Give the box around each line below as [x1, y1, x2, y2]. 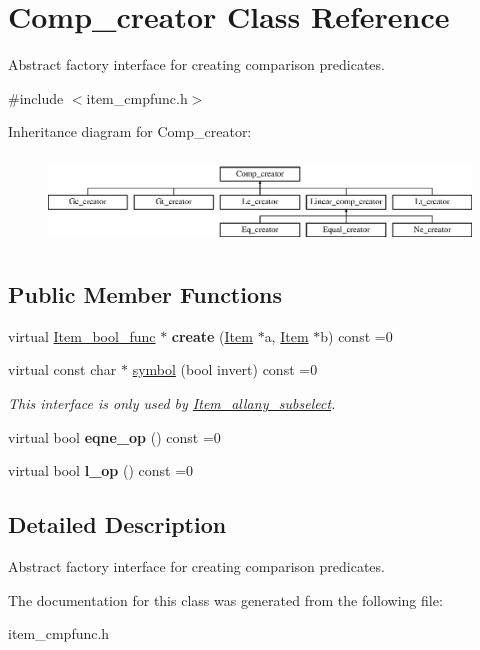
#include [8, 87, 64, 108]
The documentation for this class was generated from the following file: [8, 589, 443, 610]
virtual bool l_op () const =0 [8, 460, 194, 481]
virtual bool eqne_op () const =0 [8, 426, 221, 447]
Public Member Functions [8, 278, 282, 309]
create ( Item [171, 325, 253, 346]
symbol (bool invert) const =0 [132, 359, 318, 380]
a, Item [264, 325, 309, 346]
